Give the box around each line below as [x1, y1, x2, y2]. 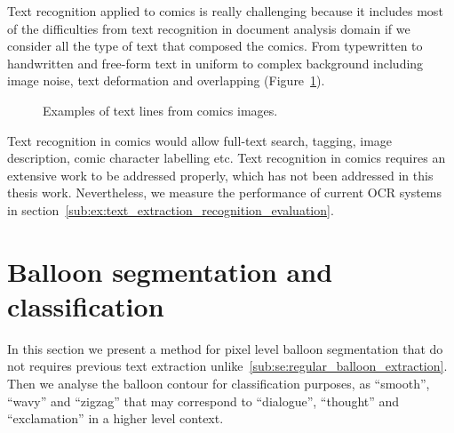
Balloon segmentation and [7, 253, 333, 289]
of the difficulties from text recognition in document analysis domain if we [7, 19, 410, 37]
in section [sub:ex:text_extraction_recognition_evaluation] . [7, 200, 334, 219]
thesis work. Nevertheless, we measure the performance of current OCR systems [7, 183, 442, 202]
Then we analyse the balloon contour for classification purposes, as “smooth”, [7, 374, 430, 393]
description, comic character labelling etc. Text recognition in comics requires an [7, 148, 446, 167]
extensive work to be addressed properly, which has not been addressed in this [7, 165, 434, 184]
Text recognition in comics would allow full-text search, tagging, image [7, 131, 393, 149]
